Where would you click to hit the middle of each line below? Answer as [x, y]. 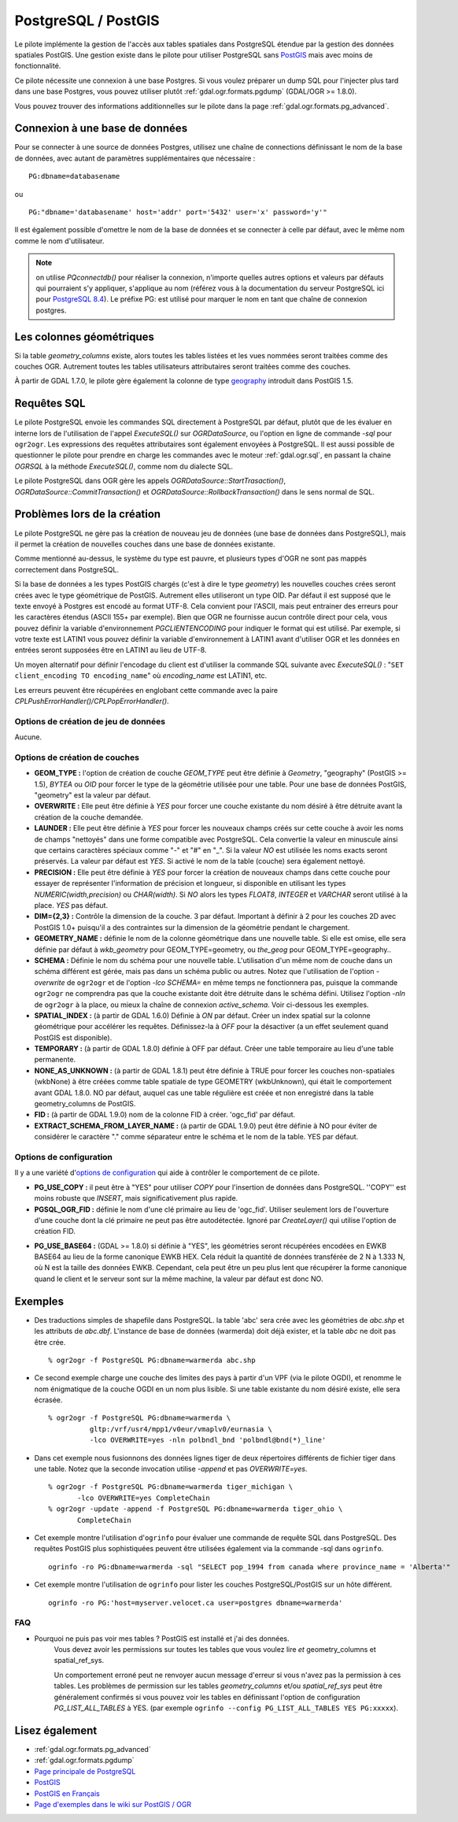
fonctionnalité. [38, 66]
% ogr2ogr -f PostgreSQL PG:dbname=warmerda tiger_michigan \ [171, 1487]
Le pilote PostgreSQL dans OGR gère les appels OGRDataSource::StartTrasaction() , [150, 481]
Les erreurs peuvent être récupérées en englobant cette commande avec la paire [146, 690]
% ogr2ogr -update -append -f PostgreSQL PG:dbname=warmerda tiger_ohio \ [196, 1509]
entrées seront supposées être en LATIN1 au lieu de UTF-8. [111, 650]
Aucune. [28, 737]
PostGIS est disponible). [73, 1037]
